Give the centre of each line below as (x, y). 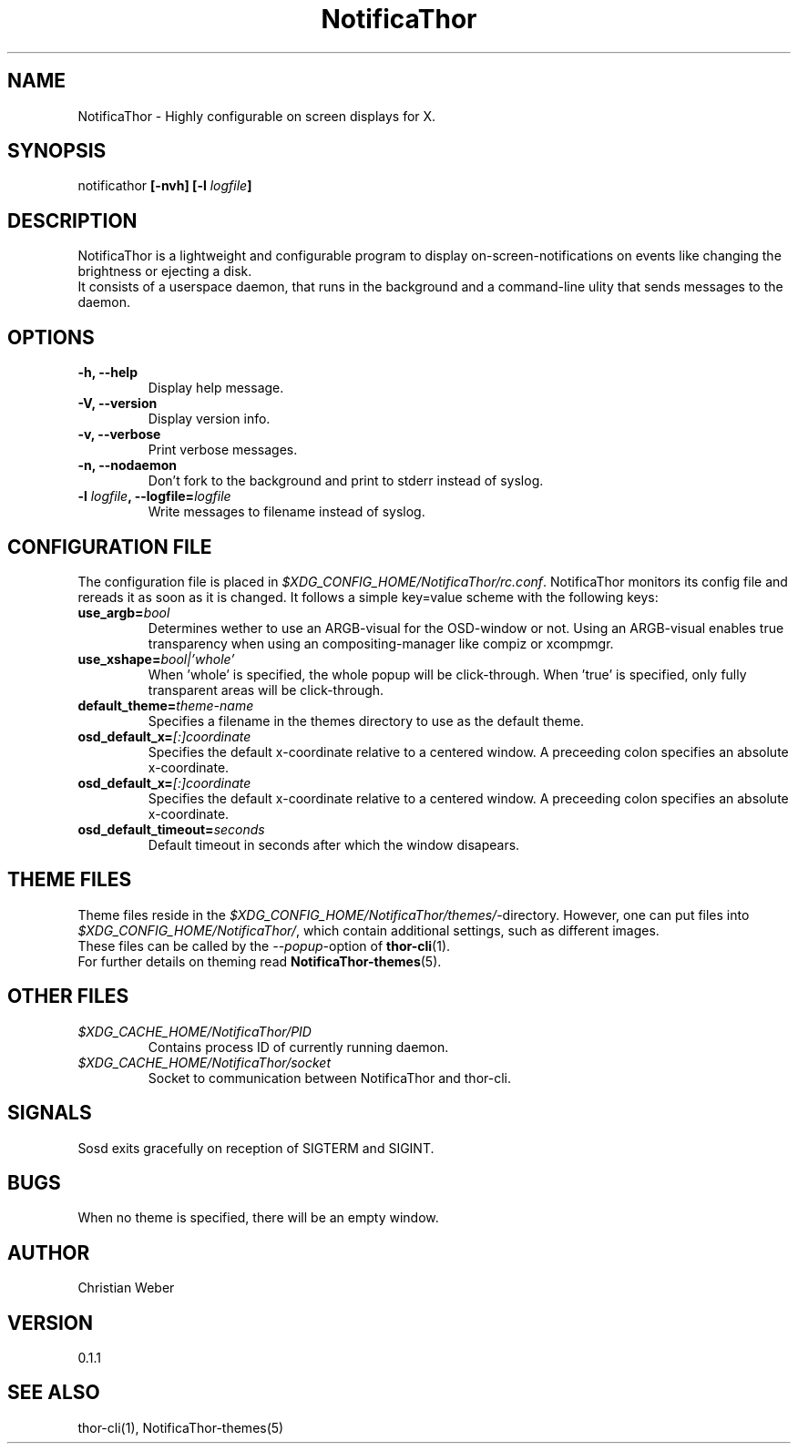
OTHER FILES (68, 996)
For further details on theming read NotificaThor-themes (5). (260, 961)
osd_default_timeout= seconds (171, 829)
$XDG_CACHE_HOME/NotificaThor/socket (204, 1062)
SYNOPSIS (57, 151)
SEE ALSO (54, 1393)
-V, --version (118, 404)
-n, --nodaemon (127, 465)
